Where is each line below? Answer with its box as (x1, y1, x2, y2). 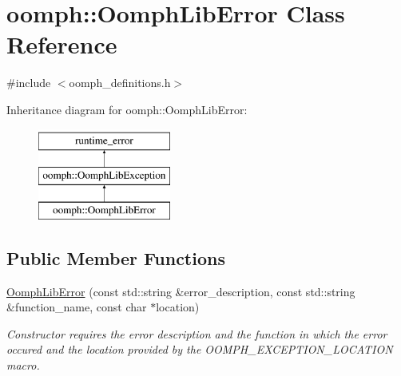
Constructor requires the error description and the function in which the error (6, 325, 387, 342)
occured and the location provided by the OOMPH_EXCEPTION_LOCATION (6, 341, 393, 358)
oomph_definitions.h (69, 74, 171, 91)
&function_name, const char (6, 299, 147, 315)
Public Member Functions (6, 245, 225, 270)
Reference (6, 28, 117, 61)
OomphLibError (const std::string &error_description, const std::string (6, 283, 355, 299)
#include (6, 74, 51, 91)
